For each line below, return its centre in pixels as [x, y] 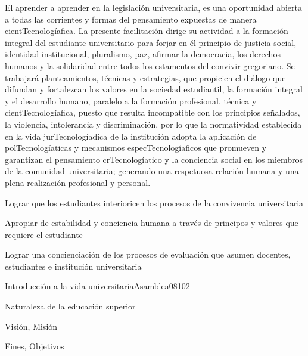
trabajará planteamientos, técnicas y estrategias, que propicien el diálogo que [145, 77]
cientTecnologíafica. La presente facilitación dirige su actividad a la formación [147, 31]
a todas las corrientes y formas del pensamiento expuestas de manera [131, 19]
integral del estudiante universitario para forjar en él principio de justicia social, [151, 42]
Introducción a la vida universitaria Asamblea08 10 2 [97, 286]
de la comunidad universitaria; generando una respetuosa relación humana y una [152, 171]
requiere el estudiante [44, 234]
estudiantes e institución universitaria [73, 266]
